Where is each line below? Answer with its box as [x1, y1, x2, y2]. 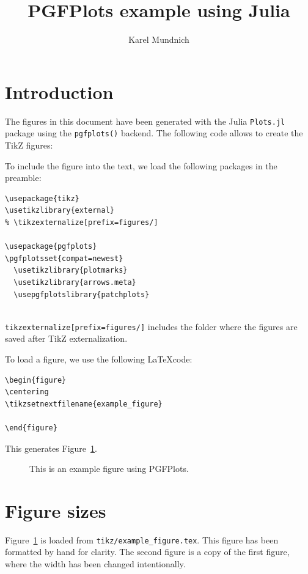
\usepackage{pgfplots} [5, 242, 97, 251]
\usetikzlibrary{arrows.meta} [13, 278, 136, 287]
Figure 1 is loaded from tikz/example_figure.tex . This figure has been [5, 533, 279, 546]
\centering [5, 388, 49, 397]
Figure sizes [5, 498, 106, 523]
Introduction [5, 79, 114, 104]
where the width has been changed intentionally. [5, 557, 186, 570]
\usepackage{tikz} [5, 194, 79, 203]
